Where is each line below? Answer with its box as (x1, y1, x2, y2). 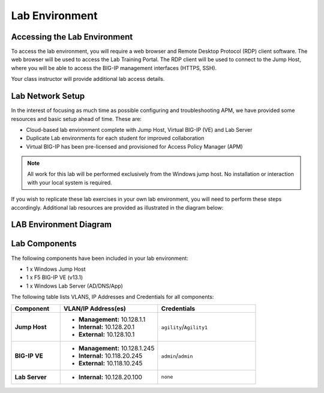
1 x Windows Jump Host (26, 265, 86, 273)
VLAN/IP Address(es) (63, 304, 126, 313)
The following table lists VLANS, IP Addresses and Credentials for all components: (11, 294, 214, 301)
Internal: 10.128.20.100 (78, 373, 142, 381)
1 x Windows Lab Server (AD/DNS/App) (26, 282, 123, 289)
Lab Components (11, 238, 77, 249)
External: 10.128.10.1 (78, 330, 135, 338)
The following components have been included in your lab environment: (11, 255, 188, 262)
